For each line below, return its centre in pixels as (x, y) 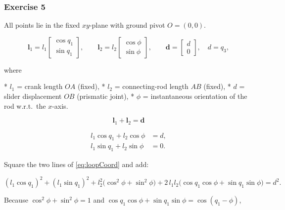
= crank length (40, 86)
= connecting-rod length (151, 86)
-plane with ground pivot (127, 25)
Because (16, 200)
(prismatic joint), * (106, 96)
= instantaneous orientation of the (195, 96)
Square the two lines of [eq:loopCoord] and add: (76, 164)
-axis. (60, 105)
